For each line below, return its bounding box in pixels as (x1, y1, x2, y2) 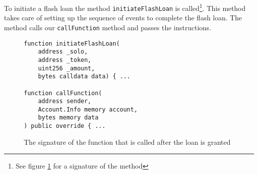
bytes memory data (38, 114, 99, 121)
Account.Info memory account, (38, 106, 138, 113)
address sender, (38, 98, 92, 105)
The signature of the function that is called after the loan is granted (24, 136, 231, 147)
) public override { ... (24, 122, 106, 130)
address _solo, (38, 48, 88, 56)
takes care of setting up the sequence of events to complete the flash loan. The (4, 12, 242, 23)
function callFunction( (24, 89, 102, 97)
